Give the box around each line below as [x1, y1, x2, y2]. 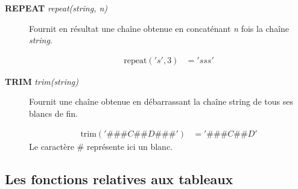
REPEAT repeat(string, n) [5, 2, 108, 14]
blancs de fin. [29, 107, 78, 119]
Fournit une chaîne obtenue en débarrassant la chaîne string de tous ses [29, 95, 293, 108]
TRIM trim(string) [5, 75, 79, 87]
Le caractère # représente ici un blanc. [29, 140, 173, 152]
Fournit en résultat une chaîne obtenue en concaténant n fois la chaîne [29, 22, 290, 34]
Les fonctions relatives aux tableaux [5, 169, 233, 188]
